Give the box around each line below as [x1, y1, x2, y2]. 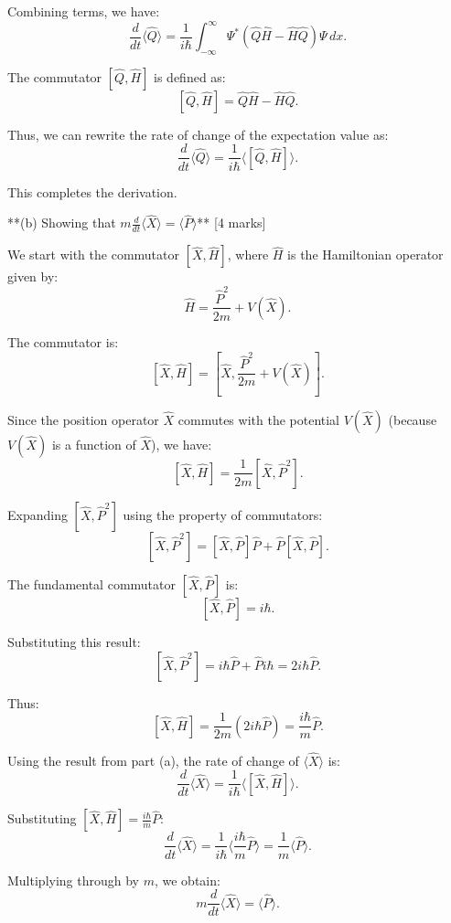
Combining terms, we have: [7, 2, 160, 20]
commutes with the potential [177, 409, 340, 429]
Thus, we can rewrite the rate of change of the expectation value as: [7, 124, 389, 143]
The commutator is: [7, 332, 119, 351]
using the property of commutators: [123, 504, 323, 524]
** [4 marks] [197, 213, 266, 232]
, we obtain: [154, 870, 220, 889]
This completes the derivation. [7, 182, 177, 201]
